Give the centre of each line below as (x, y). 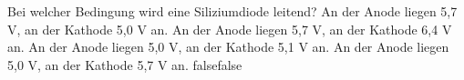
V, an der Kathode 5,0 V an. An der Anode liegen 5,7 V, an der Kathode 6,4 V (230, 29)
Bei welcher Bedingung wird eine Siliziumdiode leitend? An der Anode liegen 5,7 (232, 11)
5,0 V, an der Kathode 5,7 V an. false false (125, 64)
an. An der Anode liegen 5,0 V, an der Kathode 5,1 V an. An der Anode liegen (228, 47)
